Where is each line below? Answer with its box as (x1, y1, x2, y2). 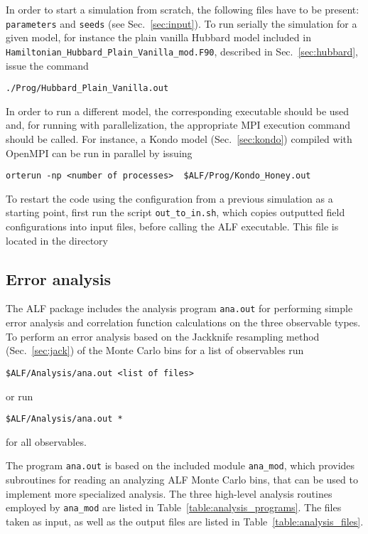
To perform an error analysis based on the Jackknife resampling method (6, 329, 320, 343)
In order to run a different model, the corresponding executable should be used (6, 103, 350, 118)
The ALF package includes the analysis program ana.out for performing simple (6, 301, 353, 316)
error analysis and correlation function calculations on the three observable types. (6, 315, 361, 330)
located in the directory (6, 233, 108, 247)
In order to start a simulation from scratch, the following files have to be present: (6, 2, 359, 16)
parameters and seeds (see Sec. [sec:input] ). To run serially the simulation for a (6, 16, 357, 31)
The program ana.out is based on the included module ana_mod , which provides (6, 458, 355, 473)
